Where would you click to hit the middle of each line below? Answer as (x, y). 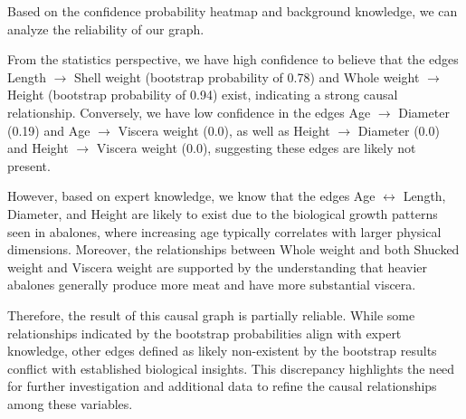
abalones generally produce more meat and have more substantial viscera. (212, 285)
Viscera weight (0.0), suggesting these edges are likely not (256, 148)
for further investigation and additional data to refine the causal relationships (222, 386)
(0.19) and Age (49, 130)
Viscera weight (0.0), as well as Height (224, 130)
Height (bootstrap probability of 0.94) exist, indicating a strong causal (203, 95)
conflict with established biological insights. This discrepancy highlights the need (231, 368)
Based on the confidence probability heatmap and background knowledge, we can (233, 11)
